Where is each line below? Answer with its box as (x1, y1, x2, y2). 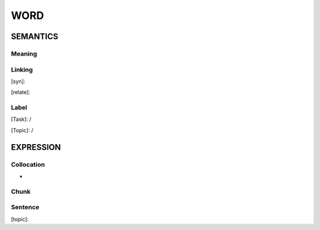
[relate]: (11, 89, 31, 96)
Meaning (11, 49, 37, 57)
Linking (11, 65, 33, 74)
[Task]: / (11, 116, 32, 123)
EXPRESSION (11, 142, 61, 152)
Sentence (11, 203, 40, 212)
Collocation (11, 160, 45, 168)
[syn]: (11, 78, 25, 85)
